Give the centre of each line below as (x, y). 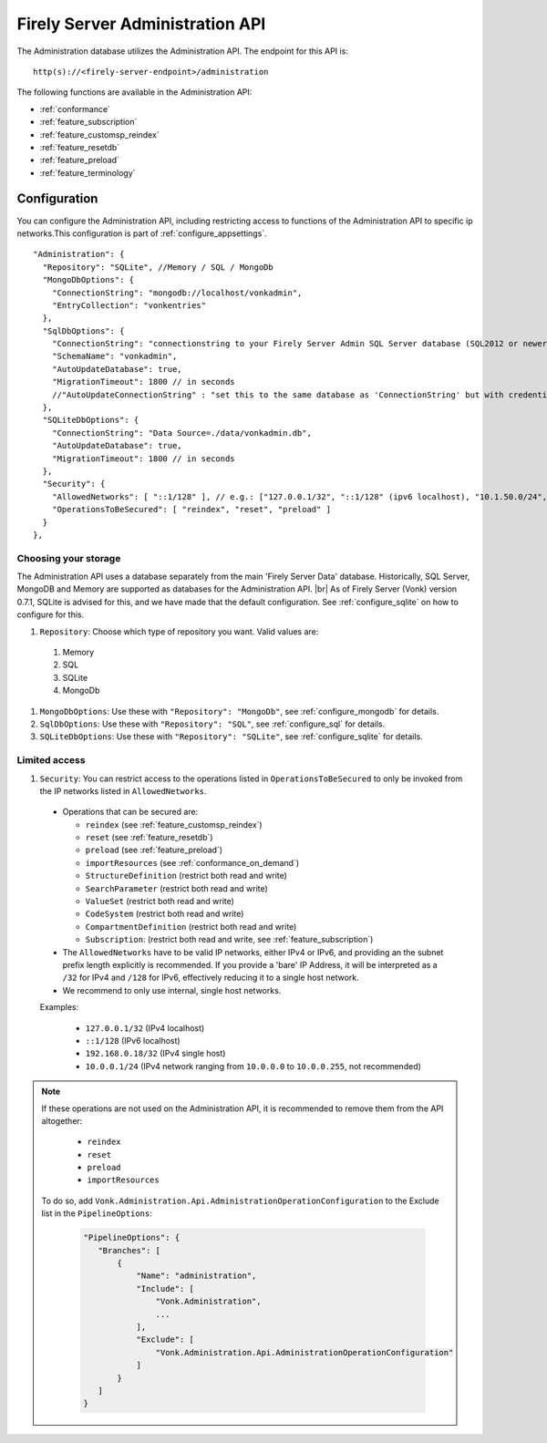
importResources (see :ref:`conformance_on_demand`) (192, 862)
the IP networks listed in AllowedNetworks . (123, 791)
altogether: (62, 1120)
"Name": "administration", (196, 1276)
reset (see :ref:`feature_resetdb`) (149, 838)
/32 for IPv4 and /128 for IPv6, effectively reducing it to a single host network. (211, 978)
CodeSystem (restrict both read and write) (165, 914)
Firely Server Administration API (141, 24)
